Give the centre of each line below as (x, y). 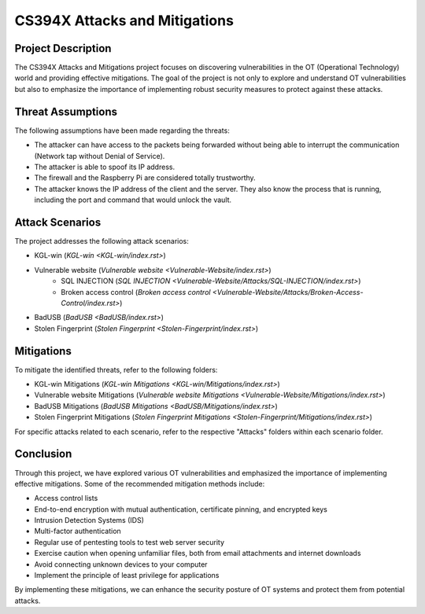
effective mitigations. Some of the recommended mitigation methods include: (140, 483)
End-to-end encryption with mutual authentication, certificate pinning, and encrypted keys (181, 509)
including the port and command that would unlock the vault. (133, 200)
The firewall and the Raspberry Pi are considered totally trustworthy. (145, 178)
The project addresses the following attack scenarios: (102, 241)
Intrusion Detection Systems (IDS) (89, 520)
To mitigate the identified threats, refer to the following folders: (116, 370)
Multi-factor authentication (78, 531)
